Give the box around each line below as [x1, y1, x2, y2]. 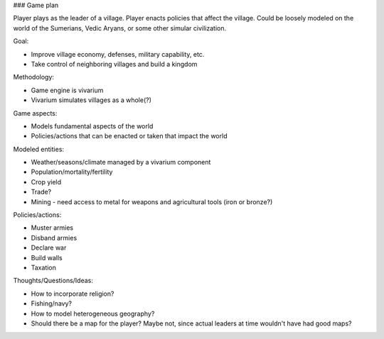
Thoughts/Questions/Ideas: [13, 277, 94, 285]
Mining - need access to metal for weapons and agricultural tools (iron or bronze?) [31, 197, 273, 206]
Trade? [31, 188, 52, 196]
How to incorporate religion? [31, 289, 114, 298]
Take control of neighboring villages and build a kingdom [31, 60, 198, 68]
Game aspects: [13, 109, 58, 117]
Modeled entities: [13, 145, 64, 153]
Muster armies [31, 223, 74, 232]
